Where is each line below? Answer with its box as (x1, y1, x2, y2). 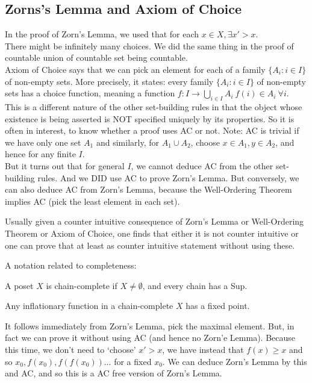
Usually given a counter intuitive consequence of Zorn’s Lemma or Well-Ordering (5, 215, 304, 228)
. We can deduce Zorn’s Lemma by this (162, 355, 307, 367)
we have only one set (5, 135, 81, 148)
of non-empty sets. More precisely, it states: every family (5, 75, 214, 87)
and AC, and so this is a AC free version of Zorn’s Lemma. (5, 367, 222, 379)
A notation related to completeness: (5, 259, 137, 272)
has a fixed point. (186, 299, 250, 312)
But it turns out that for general (5, 159, 125, 172)
